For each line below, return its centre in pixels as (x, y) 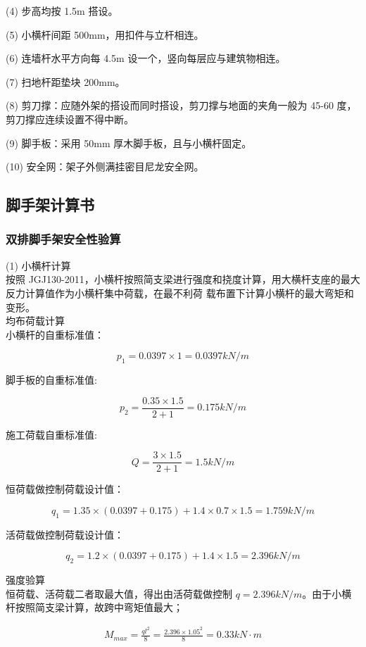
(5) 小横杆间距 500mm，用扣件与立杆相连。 (105, 34)
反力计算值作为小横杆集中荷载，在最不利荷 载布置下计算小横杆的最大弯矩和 (180, 293)
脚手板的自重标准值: (51, 380)
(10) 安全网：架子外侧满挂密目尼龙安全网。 (105, 167)
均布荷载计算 (35, 321)
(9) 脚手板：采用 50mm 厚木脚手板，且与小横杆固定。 (129, 143)
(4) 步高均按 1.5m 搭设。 (62, 11)
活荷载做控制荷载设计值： (65, 534)
